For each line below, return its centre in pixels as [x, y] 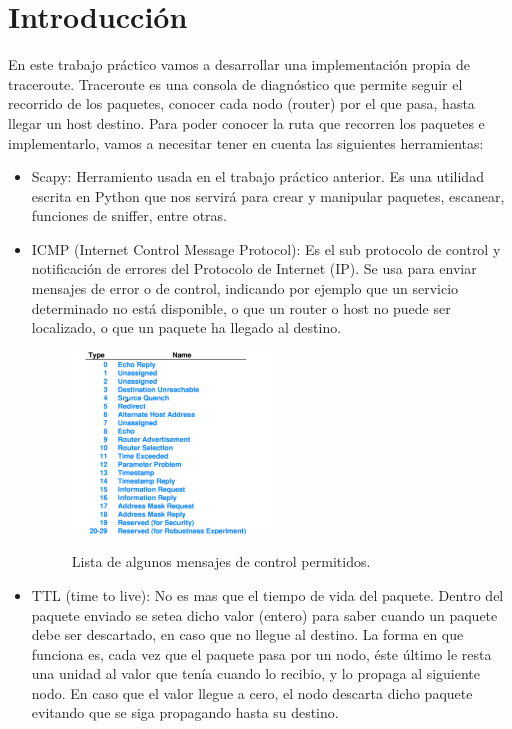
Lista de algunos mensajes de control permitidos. [221, 561]
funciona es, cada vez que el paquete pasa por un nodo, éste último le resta [261, 653]
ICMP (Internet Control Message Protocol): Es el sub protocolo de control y [266, 248]
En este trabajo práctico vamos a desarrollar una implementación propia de [239, 64]
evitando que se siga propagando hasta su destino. [185, 712]
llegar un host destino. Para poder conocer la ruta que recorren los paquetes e [246, 122]
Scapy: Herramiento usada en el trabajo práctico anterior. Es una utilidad [257, 176]
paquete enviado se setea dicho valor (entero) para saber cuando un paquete [264, 614]
